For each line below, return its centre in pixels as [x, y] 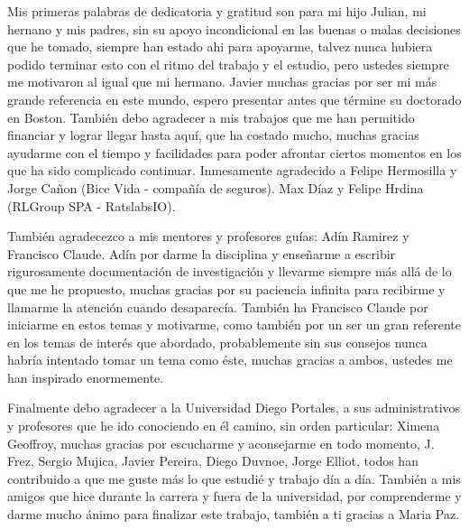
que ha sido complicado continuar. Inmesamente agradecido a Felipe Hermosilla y [232, 170]
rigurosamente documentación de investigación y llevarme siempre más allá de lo [230, 271]
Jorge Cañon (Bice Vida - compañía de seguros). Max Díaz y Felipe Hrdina [216, 187]
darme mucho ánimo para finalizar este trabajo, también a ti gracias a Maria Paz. [234, 514]
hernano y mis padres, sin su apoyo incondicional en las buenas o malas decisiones [234, 28]
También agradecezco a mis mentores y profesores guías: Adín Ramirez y [208, 236]
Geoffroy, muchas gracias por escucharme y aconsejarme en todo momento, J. [221, 443]
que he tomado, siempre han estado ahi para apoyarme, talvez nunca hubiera [220, 46]
